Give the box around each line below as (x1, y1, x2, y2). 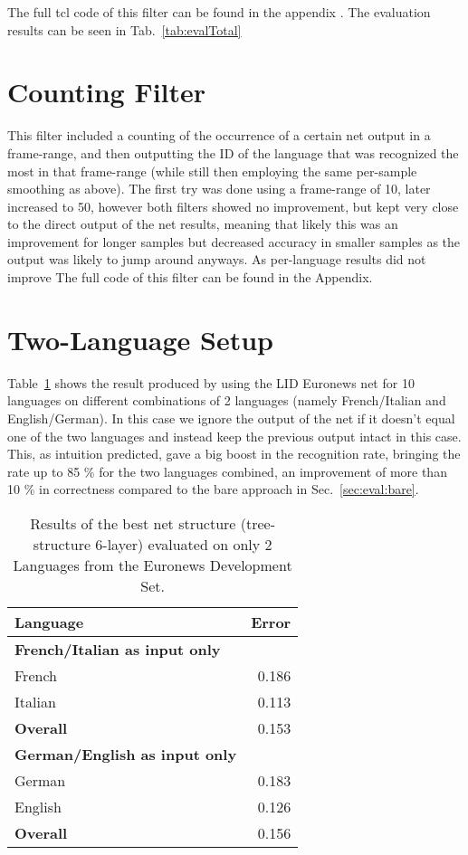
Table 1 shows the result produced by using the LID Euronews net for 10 (7, 373, 415, 392)
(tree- (240, 512, 276, 534)
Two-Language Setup (7, 320, 274, 357)
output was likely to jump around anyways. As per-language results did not (7, 250, 426, 269)
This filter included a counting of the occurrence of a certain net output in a (7, 126, 431, 145)
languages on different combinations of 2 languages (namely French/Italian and (7, 391, 446, 410)
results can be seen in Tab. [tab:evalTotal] (7, 20, 242, 39)
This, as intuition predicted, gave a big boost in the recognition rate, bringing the (7, 444, 461, 463)
